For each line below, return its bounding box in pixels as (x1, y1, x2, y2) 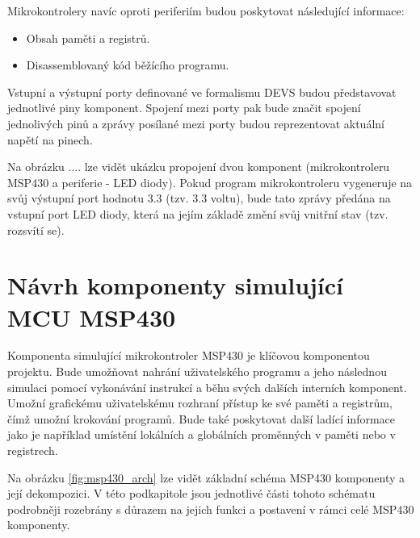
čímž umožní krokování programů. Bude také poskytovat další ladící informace (7, 410, 396, 427)
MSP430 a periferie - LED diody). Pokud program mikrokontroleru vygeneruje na (7, 173, 413, 190)
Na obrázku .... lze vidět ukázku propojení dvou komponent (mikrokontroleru (7, 158, 390, 175)
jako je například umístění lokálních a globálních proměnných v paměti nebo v (7, 426, 396, 443)
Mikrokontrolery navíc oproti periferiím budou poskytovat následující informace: (7, 2, 405, 19)
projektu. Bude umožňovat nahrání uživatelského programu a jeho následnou (7, 363, 387, 380)
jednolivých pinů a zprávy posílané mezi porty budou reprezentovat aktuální (7, 115, 384, 131)
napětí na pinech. (7, 131, 93, 148)
